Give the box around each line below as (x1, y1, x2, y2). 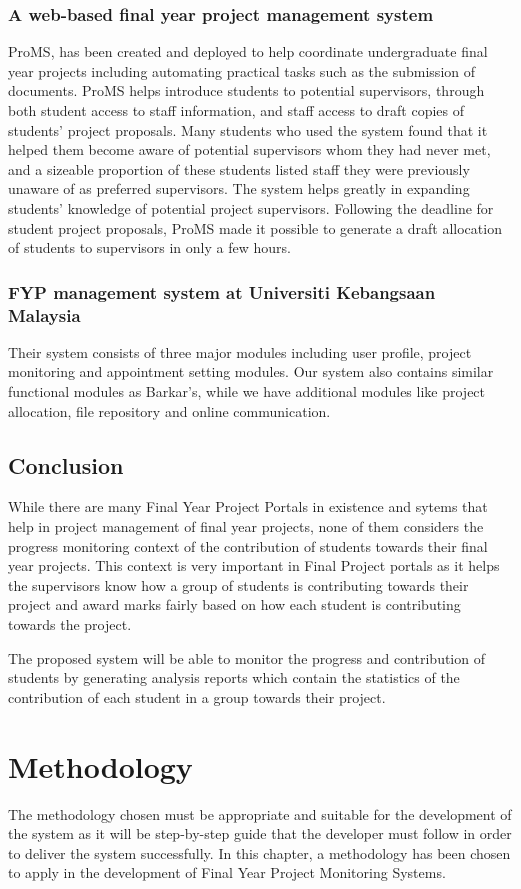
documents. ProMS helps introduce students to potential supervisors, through (8, 80, 485, 101)
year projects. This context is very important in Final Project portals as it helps (8, 555, 500, 576)
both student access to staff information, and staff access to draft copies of (8, 100, 465, 120)
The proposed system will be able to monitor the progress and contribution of (8, 647, 485, 668)
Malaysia (8, 302, 81, 327)
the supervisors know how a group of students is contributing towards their (8, 574, 469, 595)
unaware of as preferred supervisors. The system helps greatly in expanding (8, 178, 470, 199)
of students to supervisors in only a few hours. (8, 237, 291, 258)
